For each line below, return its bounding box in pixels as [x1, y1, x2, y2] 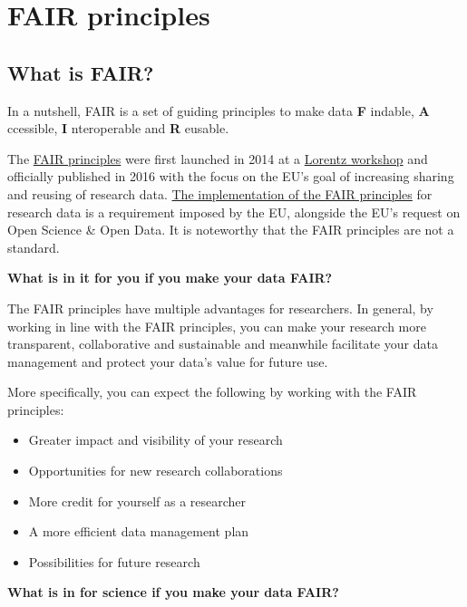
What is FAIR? [7, 58, 154, 86]
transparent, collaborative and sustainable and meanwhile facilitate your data [7, 334, 438, 353]
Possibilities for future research [28, 552, 200, 571]
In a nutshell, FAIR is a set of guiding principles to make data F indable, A [7, 101, 430, 120]
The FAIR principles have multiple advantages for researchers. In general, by [7, 298, 433, 317]
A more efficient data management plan [28, 522, 249, 541]
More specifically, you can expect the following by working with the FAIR [7, 382, 417, 401]
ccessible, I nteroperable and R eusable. [7, 119, 229, 138]
